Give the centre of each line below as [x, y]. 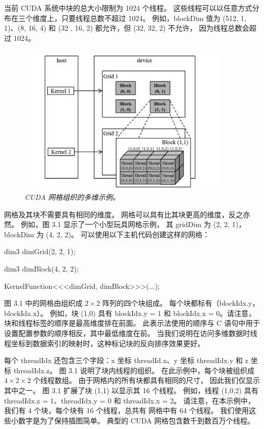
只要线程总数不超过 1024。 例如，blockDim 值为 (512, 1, [154, 18]
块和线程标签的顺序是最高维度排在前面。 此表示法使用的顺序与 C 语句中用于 [132, 323]
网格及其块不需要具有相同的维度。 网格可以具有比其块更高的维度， [116, 214]
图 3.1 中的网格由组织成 [43, 303]
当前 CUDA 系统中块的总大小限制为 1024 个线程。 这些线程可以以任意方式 [128, 8]
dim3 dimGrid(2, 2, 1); [40, 251]
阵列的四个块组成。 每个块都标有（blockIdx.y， [181, 303]
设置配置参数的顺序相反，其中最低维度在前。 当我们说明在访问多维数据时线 [131, 333]
